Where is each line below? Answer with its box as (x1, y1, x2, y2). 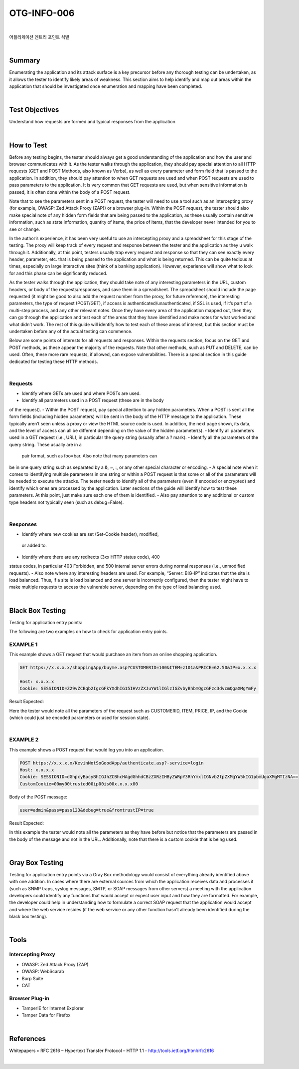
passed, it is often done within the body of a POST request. (9, 189, 131, 195)
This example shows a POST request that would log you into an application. (9, 746, 164, 752)
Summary (9, 56, 40, 65)
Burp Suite (21, 975, 43, 981)
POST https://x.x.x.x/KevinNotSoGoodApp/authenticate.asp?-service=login (19, 760, 204, 766)
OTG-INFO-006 (9, 7, 75, 18)
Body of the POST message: (9, 794, 67, 800)
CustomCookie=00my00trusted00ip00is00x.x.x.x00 (19, 781, 138, 786)
